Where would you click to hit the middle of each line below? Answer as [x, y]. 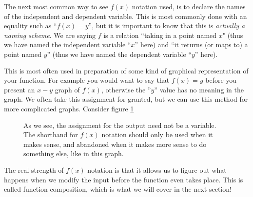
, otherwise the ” [126, 89]
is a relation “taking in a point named [160, 35]
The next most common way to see [56, 6]
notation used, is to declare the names [189, 6]
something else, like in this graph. [74, 153]
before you [221, 80]
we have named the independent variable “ [68, 45]
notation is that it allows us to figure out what [157, 170]
